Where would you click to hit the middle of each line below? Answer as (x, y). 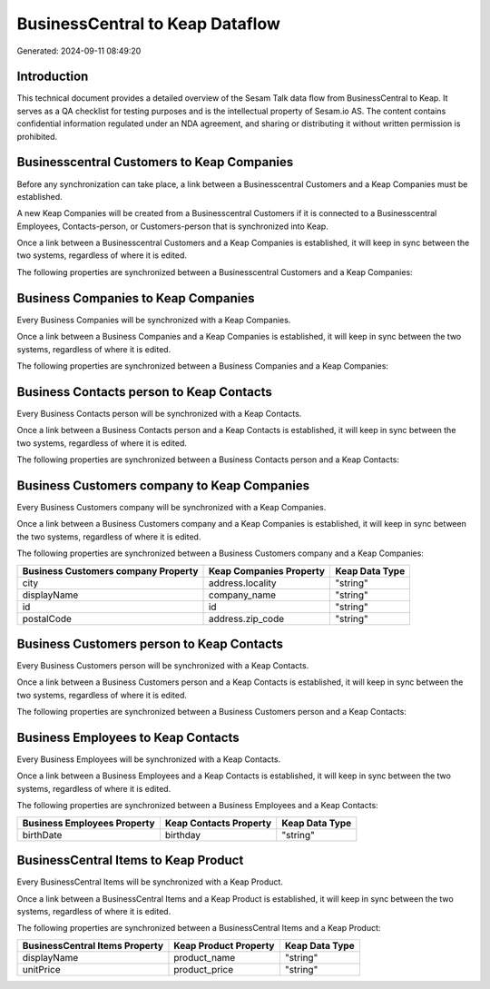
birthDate (42, 835)
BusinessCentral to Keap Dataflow (149, 24)
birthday (183, 835)
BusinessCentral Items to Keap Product (130, 860)
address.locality (242, 583)
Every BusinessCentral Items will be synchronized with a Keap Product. (150, 882)
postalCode (47, 618)
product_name (205, 957)
